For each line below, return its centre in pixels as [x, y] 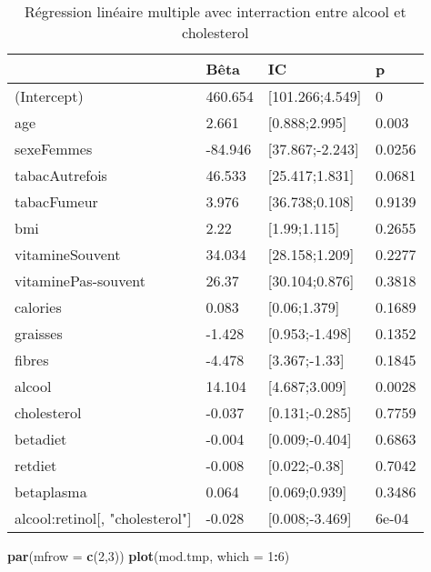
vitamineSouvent [68, 254]
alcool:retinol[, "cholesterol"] [103, 518]
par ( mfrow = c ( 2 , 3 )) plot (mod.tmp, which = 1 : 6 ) [149, 556]
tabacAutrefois [61, 175]
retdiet [36, 465]
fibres [32, 360]
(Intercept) [49, 96]
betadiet [41, 439]
